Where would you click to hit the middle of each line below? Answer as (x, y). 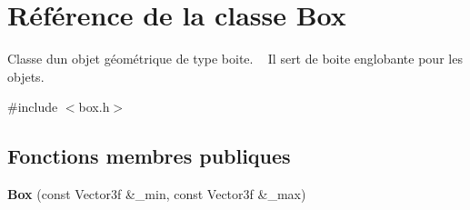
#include (33, 107)
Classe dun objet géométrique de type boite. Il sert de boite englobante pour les (235, 59)
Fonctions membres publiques (149, 156)
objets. (26, 76)
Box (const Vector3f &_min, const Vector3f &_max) (157, 194)
